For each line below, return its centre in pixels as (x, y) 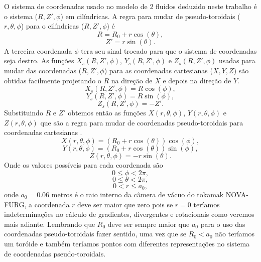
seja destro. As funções (39, 60)
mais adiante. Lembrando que (50, 224)
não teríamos (235, 234)
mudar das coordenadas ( (43, 70)
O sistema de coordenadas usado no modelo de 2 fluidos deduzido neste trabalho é (130, 6)
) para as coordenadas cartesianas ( (158, 70)
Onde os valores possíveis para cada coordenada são (84, 164)
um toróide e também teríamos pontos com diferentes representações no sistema (127, 243)
